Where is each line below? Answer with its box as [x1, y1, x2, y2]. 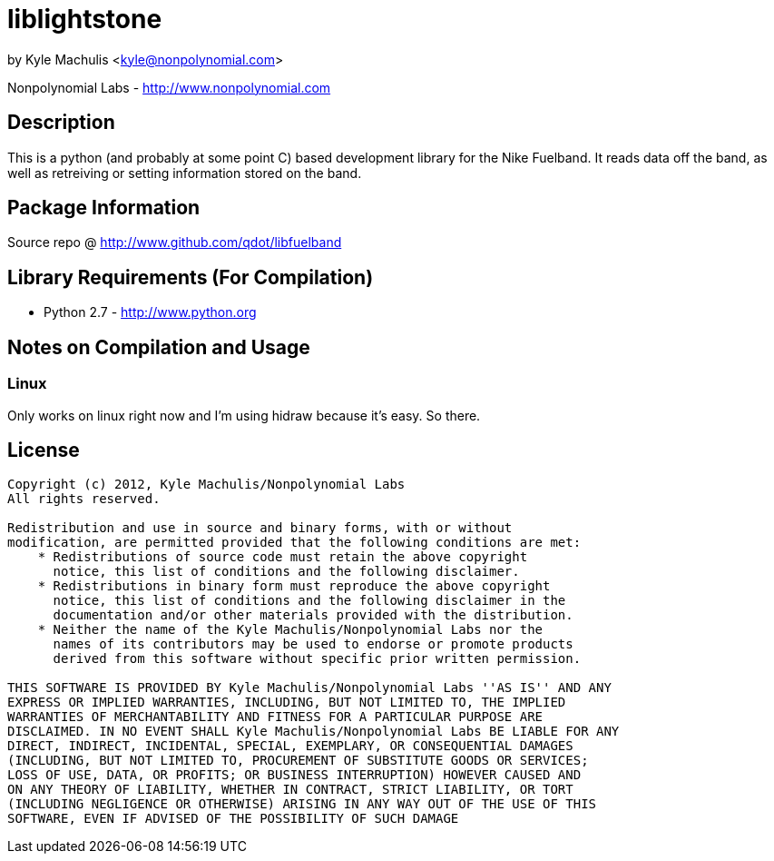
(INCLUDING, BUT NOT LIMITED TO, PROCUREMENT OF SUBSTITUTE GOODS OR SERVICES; [7, 753, 589, 768]
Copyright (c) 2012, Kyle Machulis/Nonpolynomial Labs [7, 477, 406, 492]
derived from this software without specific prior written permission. [53, 651, 582, 667]
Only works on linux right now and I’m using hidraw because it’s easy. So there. [7, 407, 481, 423]
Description [7, 111, 115, 134]
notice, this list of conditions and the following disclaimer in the [53, 593, 566, 609]
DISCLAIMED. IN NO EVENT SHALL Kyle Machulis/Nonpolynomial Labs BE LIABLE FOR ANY [7, 724, 620, 739]
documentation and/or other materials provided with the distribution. [53, 608, 573, 623]
